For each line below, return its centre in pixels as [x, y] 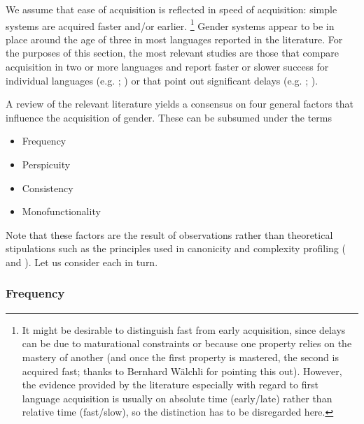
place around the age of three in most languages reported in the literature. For [174, 39]
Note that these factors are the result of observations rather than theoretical [169, 234]
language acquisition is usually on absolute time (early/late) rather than [177, 398]
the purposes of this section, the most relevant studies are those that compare [172, 53]
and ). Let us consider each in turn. [82, 262]
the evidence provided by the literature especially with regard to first [170, 385]
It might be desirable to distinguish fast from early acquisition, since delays [184, 329]
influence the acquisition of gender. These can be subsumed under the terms [169, 117]
